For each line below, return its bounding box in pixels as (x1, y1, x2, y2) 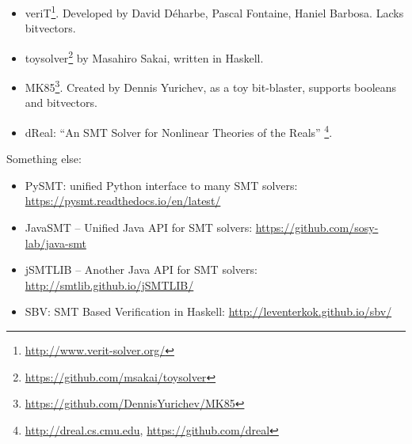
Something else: (6, 150, 82, 167)
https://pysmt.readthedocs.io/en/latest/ (25, 192, 221, 209)
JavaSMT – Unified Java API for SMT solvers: (25, 218, 253, 235)
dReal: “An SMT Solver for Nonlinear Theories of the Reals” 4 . (25, 121, 333, 140)
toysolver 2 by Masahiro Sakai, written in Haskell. (25, 47, 264, 66)
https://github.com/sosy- (255, 218, 379, 235)
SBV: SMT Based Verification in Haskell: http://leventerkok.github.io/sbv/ (25, 303, 392, 320)
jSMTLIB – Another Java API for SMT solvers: (25, 261, 257, 278)
